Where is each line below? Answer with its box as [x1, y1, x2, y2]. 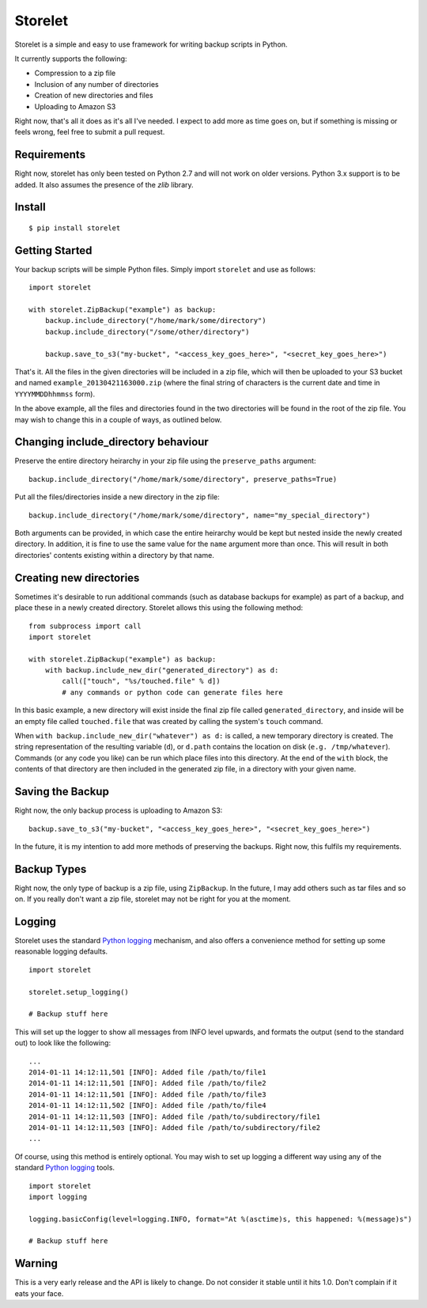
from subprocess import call [28, 621, 142, 631]
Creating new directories [14, 571, 140, 585]
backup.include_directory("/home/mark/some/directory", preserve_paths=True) [28, 475, 338, 483]
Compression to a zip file [34, 68, 116, 78]
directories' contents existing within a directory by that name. [14, 550, 215, 559]
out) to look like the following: [14, 1038, 111, 1048]
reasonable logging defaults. [14, 946, 108, 957]
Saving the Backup [14, 785, 110, 798]
